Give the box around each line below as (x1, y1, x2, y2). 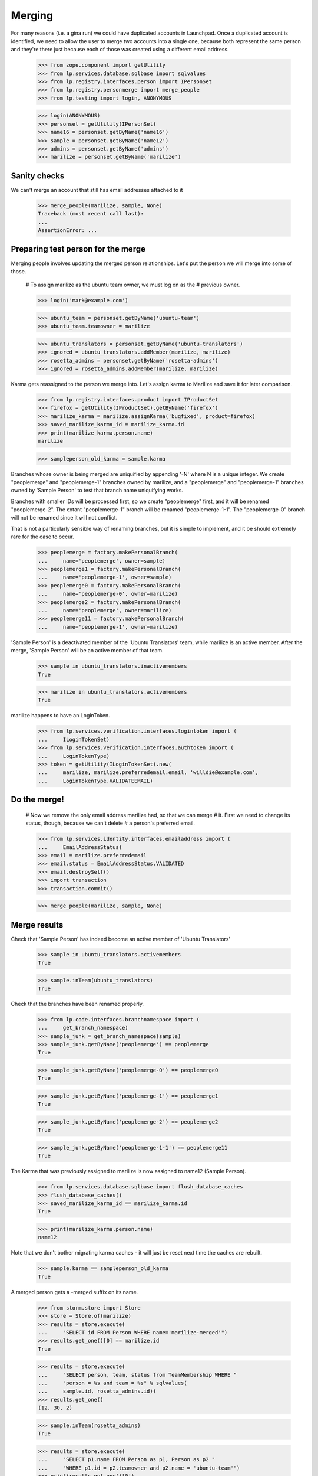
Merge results (11, 920, 64, 930)
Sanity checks (11, 171, 65, 181)
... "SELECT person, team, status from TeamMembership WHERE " (38, 1371, 237, 1378)
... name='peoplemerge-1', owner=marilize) (38, 623, 178, 630)
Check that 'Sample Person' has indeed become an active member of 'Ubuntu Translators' (11, 935, 231, 942)
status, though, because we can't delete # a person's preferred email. (25, 819, 196, 827)
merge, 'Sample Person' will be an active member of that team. (11, 647, 164, 654)
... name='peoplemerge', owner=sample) (38, 557, 166, 564)
